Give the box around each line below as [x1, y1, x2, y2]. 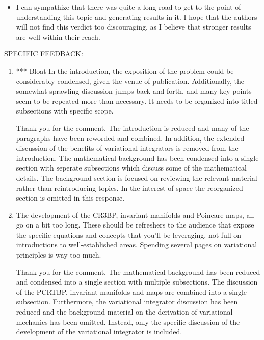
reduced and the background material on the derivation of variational [16, 306, 233, 317]
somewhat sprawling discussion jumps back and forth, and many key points [16, 86, 252, 96]
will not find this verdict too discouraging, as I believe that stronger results [16, 21, 251, 32]
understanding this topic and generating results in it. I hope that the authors [16, 11, 257, 22]
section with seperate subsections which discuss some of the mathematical [16, 162, 247, 173]
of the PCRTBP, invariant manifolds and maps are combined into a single [16, 286, 247, 297]
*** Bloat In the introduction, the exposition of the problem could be [16, 65, 234, 76]
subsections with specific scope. [16, 105, 114, 116]
